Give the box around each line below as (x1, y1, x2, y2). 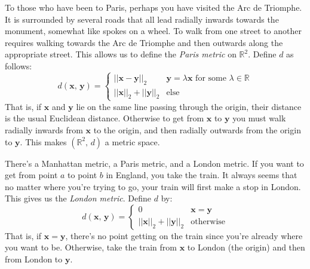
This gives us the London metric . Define (5, 192, 152, 204)
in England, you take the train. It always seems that (106, 169, 297, 181)
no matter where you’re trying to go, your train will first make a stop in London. (5, 180, 301, 192)
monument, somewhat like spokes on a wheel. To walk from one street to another (5, 25, 302, 37)
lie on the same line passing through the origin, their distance (76, 100, 302, 112)
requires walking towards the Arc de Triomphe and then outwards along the (5, 36, 283, 48)
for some (195, 74, 226, 82)
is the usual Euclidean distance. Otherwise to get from (5, 112, 204, 124)
